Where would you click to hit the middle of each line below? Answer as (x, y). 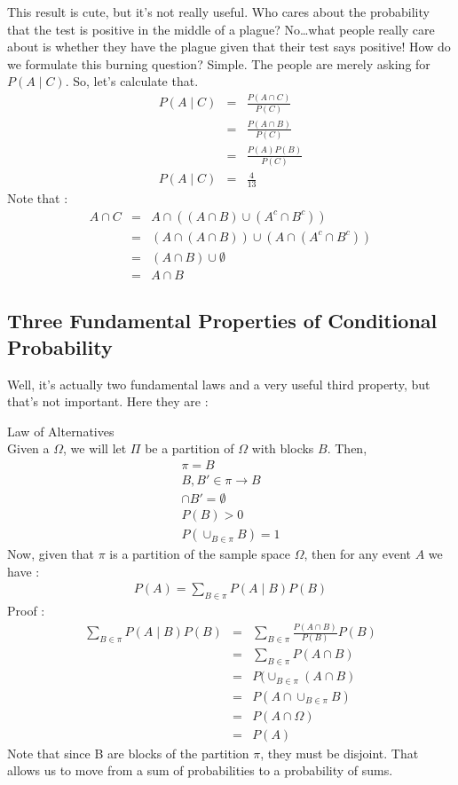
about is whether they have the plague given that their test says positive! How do (229, 47)
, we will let (95, 448)
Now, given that (51, 554)
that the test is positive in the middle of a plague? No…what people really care (221, 29)
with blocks (283, 448)
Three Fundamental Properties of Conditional (222, 321)
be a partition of (190, 448)
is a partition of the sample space (200, 554)
